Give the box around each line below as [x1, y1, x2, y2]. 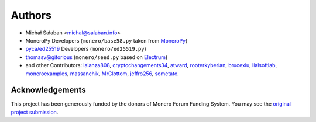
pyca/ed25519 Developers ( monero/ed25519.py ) [25, 46, 146, 53]
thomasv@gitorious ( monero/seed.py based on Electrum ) [25, 53, 168, 61]
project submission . [11, 109, 59, 116]
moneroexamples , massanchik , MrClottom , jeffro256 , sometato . [25, 70, 180, 77]
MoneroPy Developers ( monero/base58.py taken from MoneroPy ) [25, 37, 188, 44]
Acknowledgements [11, 85, 86, 95]
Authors [11, 9, 52, 22]
